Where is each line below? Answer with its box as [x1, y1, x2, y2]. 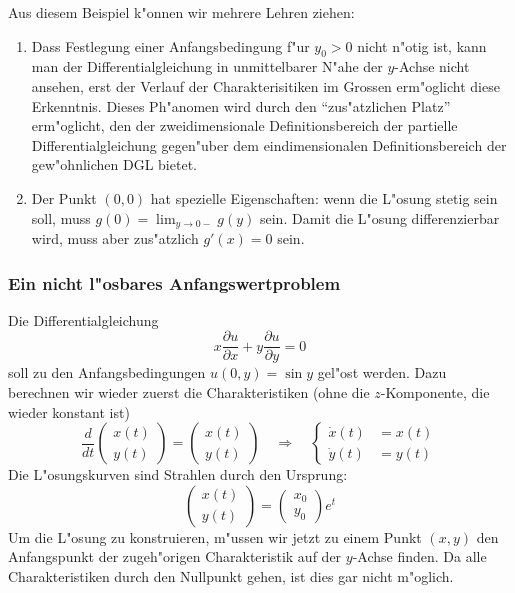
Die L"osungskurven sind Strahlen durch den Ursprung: [8, 464, 348, 485]
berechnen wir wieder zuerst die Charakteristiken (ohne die [8, 382, 370, 403]
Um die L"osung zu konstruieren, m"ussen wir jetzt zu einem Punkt [8, 526, 422, 547]
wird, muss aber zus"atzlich [31, 228, 199, 248]
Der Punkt [31, 187, 97, 208]
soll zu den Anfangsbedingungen [8, 362, 206, 383]
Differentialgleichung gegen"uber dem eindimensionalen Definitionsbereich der [31, 134, 507, 155]
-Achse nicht [394, 56, 470, 77]
